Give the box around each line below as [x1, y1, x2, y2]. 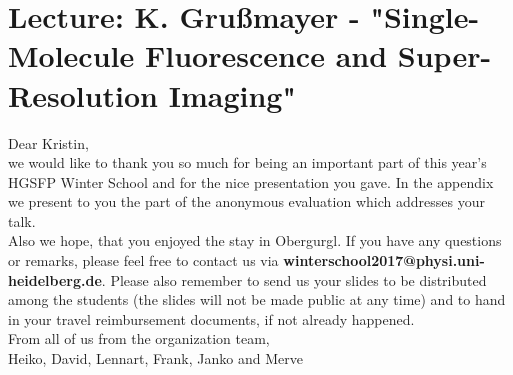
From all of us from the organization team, [8, 328, 270, 349]
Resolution [8, 74, 158, 115]
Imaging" [168, 74, 296, 115]
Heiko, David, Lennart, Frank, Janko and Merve [8, 348, 303, 369]
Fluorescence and [144, 35, 388, 76]
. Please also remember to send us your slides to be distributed [101, 269, 487, 290]
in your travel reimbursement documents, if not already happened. [8, 308, 415, 329]
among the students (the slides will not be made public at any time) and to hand [8, 289, 506, 310]
